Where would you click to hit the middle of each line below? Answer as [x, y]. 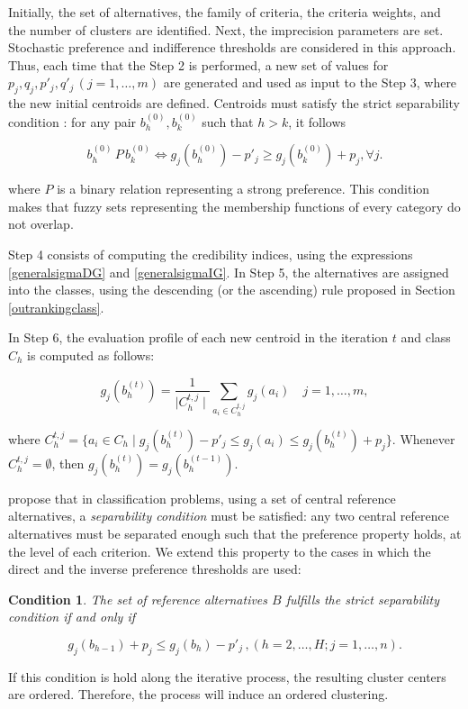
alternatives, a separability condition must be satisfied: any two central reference [229, 516]
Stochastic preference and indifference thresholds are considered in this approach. [232, 47]
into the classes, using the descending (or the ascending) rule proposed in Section [232, 290]
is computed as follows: [91, 354]
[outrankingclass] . [56, 307]
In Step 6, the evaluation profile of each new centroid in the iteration [198, 337]
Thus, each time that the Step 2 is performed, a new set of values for [198, 64]
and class [426, 337]
